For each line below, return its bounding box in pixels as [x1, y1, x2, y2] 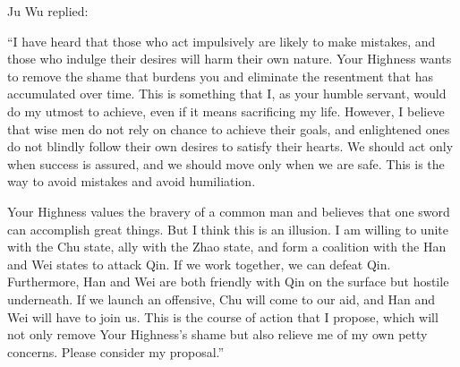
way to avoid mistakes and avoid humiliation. [7, 172, 256, 191]
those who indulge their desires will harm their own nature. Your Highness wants [7, 49, 452, 68]
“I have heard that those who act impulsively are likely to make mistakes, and [7, 31, 436, 50]
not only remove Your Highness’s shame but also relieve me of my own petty [7, 325, 428, 344]
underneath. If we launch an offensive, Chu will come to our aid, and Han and [7, 289, 436, 308]
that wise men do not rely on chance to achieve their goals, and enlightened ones [7, 119, 450, 138]
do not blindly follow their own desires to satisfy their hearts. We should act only [7, 137, 454, 156]
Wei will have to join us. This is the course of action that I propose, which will [7, 307, 439, 326]
